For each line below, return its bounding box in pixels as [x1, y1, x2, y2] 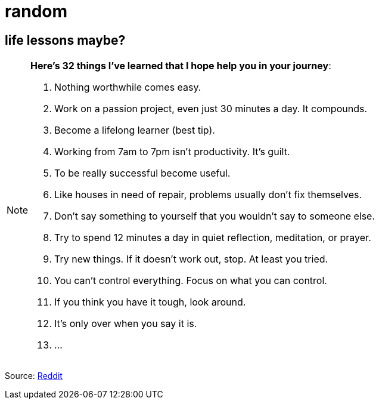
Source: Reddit [5, 371, 63, 381]
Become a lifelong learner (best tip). [54, 124, 215, 137]
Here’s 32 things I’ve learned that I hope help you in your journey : [30, 60, 331, 72]
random [5, 1, 68, 21]
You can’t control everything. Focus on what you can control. [54, 275, 327, 287]
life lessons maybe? [5, 32, 126, 48]
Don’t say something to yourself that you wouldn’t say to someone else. [54, 210, 375, 223]
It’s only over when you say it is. [54, 317, 197, 330]
